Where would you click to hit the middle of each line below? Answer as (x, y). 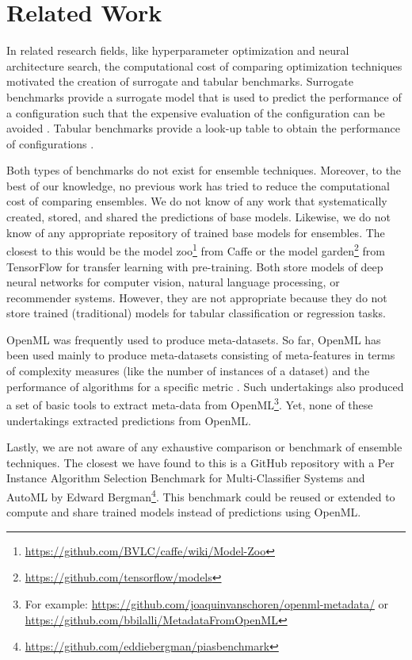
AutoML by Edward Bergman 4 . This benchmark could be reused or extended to (201, 495)
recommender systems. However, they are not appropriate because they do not (197, 297)
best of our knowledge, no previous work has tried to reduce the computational (198, 185)
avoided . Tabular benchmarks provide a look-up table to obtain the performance (203, 128)
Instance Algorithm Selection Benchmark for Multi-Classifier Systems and (186, 478)
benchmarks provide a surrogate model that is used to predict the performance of (204, 96)
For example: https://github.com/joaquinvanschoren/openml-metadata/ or (207, 603)
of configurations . (50, 143)
